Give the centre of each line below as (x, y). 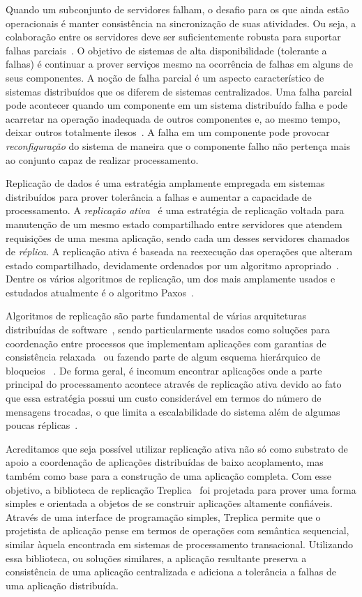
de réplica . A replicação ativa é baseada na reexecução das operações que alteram (179, 251)
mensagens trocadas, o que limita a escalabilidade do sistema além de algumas (173, 411)
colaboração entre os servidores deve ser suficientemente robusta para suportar (173, 37)
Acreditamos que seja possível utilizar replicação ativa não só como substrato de (177, 448)
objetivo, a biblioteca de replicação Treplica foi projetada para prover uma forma (181, 489)
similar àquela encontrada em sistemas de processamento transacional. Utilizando (180, 544)
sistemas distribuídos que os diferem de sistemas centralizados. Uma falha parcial (179, 91)
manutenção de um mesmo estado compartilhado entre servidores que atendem (174, 224)
